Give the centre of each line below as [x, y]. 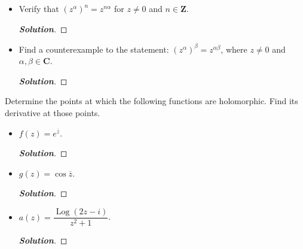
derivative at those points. [53, 113]
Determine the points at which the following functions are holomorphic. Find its [151, 101]
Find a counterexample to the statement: [94, 49]
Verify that [39, 8]
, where [234, 49]
